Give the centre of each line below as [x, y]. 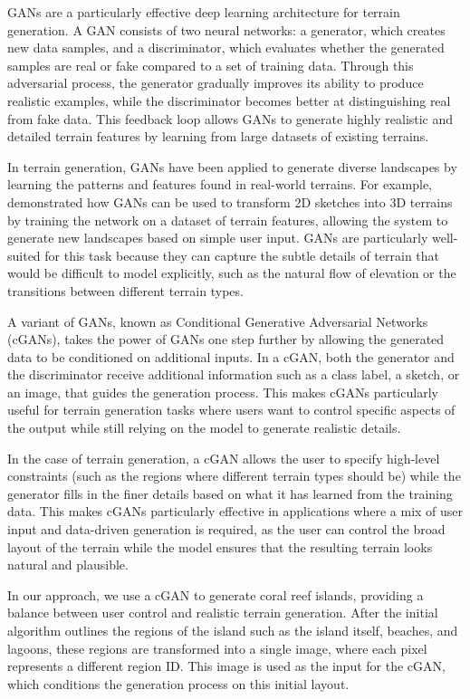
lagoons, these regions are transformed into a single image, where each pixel [217, 648]
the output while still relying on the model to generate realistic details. [204, 428]
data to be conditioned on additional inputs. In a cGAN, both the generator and [231, 356]
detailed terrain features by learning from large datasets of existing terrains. [218, 136]
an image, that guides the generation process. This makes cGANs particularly [223, 392]
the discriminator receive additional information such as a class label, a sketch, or [234, 374]
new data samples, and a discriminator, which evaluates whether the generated [226, 48]
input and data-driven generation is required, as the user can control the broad [226, 529]
